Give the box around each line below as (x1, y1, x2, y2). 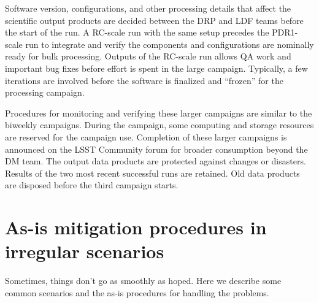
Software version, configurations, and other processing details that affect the (5, 2, 291, 14)
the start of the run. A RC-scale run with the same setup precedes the (5, 26, 269, 39)
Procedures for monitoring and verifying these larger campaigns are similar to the (5, 106, 312, 119)
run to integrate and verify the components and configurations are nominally (25, 37, 314, 50)
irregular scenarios (5, 239, 164, 264)
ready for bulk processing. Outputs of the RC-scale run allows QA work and (5, 50, 291, 63)
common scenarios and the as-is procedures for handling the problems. (5, 286, 269, 299)
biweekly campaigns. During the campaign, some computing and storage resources (5, 118, 314, 131)
